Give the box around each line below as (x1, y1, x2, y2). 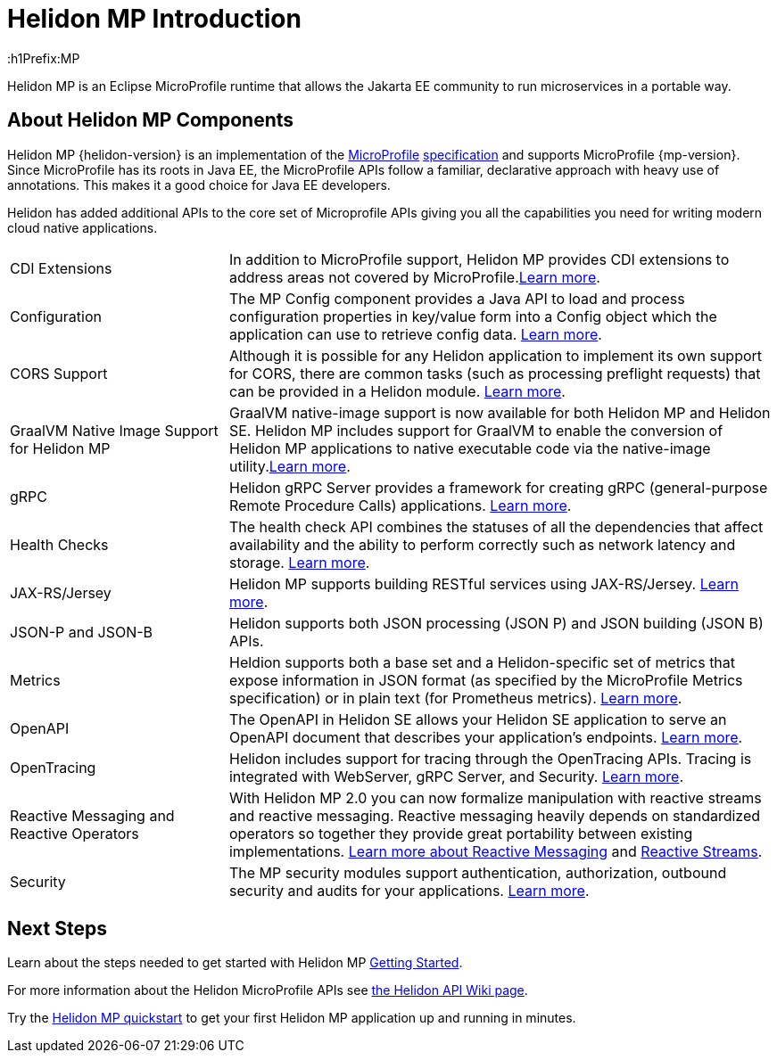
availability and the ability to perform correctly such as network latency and (228, 535, 736, 554)
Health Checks (10, 535, 109, 554)
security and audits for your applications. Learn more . (228, 881, 590, 900)
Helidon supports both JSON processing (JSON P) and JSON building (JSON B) (228, 613, 764, 632)
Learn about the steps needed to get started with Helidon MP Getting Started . (7, 955, 463, 971)
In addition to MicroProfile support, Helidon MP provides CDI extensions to (228, 250, 730, 268)
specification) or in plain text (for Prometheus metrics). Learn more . (228, 688, 682, 707)
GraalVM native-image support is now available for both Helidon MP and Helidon (228, 403, 771, 422)
